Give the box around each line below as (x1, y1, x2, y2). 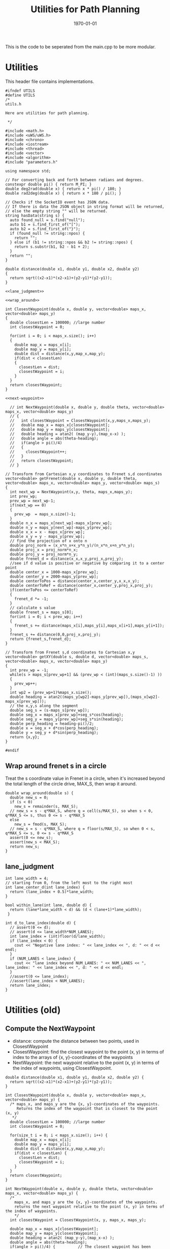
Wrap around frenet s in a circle (5, 762, 107, 770)
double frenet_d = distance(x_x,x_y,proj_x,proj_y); (10, 556, 124, 561)
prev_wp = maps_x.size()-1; (14, 511, 76, 517)
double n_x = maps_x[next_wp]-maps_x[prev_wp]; (10, 521, 113, 526)
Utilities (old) (5, 1004, 61, 1016)
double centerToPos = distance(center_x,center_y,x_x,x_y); (10, 578, 140, 584)
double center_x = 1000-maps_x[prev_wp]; (10, 569, 99, 575)
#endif (5, 748, 19, 753)
